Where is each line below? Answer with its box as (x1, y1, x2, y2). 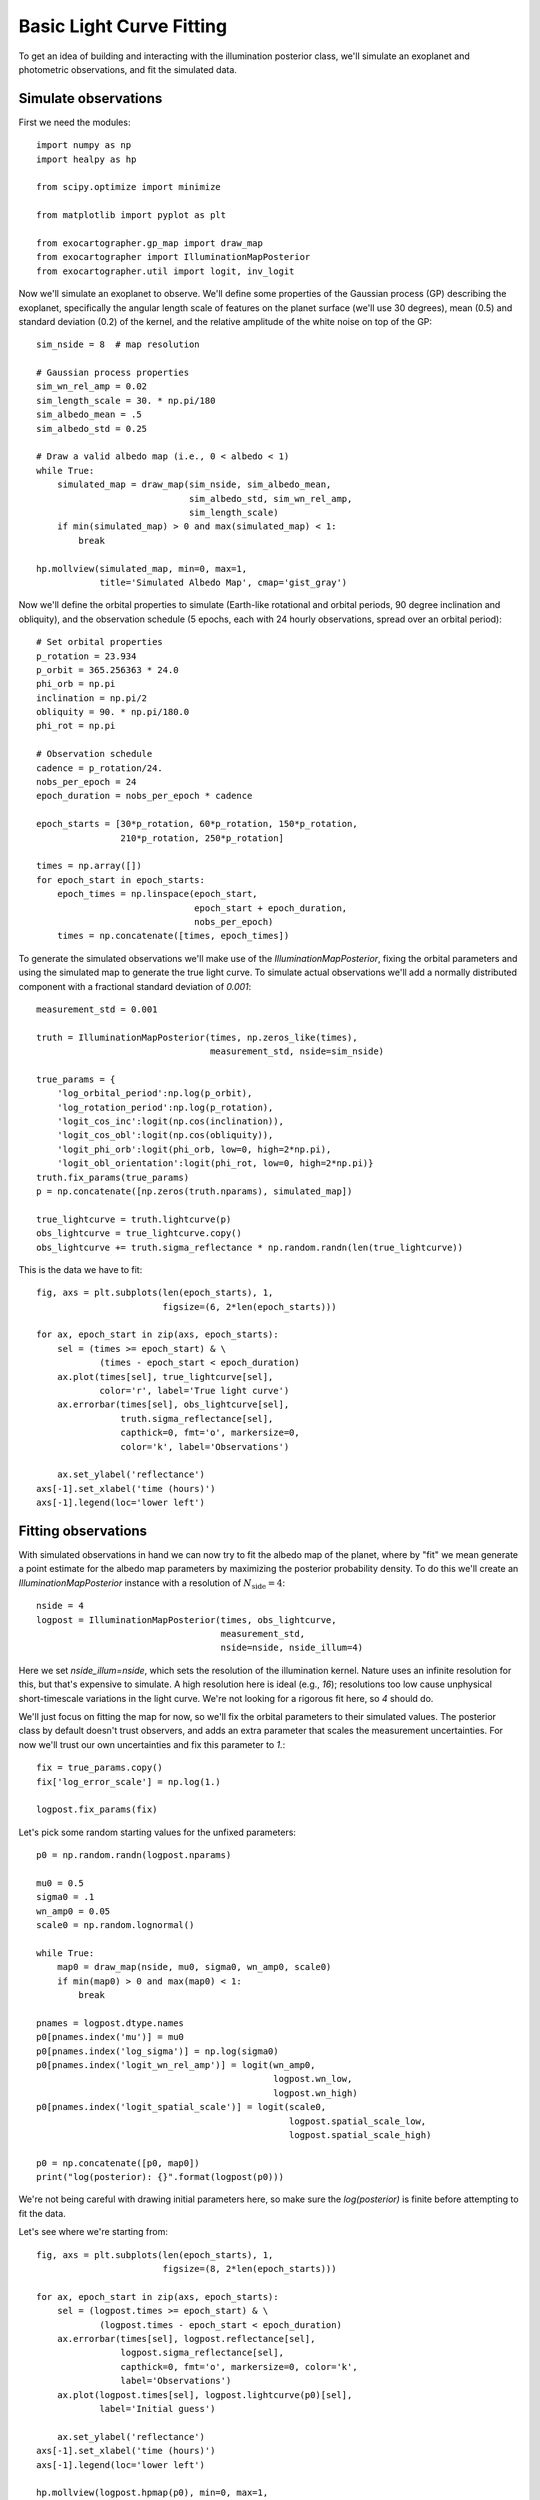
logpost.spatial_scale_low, (288, 2115, 427, 2127)
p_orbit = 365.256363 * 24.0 (36, 664, 179, 675)
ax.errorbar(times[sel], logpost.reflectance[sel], (56, 2333, 316, 2344)
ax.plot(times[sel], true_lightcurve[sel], (56, 1371, 274, 1382)
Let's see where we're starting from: (18, 2226, 169, 2238)
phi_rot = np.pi (36, 720, 116, 732)
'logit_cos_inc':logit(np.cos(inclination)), (56, 1116, 285, 1127)
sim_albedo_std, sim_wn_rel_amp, (188, 493, 353, 504)
